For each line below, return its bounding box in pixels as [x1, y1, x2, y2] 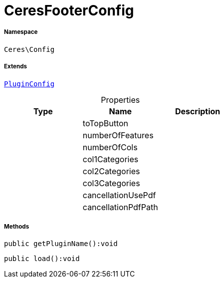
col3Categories [82, 178, 140, 188]
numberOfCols [82, 142, 138, 152]
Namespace [4, 28, 38, 36]
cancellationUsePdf [82, 190, 156, 200]
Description [175, 106, 221, 116]
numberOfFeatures [82, 130, 154, 140]
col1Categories [82, 154, 139, 164]
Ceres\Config [4, 45, 55, 53]
